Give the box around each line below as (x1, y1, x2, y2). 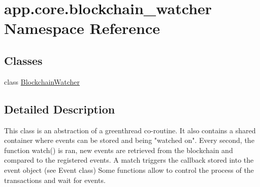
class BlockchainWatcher (4, 76, 80, 87)
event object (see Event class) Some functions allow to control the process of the (4, 164, 254, 175)
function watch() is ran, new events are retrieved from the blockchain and (4, 144, 233, 155)
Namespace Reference (4, 18, 160, 39)
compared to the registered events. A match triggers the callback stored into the (4, 155, 254, 165)
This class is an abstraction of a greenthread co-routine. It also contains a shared (4, 125, 256, 135)
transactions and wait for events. (4, 174, 106, 185)
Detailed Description (4, 101, 115, 117)
